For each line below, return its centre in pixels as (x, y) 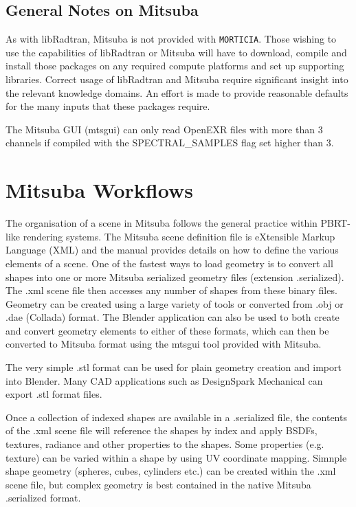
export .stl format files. (54, 394)
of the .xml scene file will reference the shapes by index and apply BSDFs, (162, 430)
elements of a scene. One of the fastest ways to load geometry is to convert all (169, 263)
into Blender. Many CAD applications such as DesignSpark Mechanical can (164, 380)
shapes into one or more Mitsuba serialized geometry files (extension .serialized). (175, 277)
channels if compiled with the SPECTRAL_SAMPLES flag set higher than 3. (170, 143)
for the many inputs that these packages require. (108, 106)
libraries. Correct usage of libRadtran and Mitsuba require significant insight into (177, 79)
